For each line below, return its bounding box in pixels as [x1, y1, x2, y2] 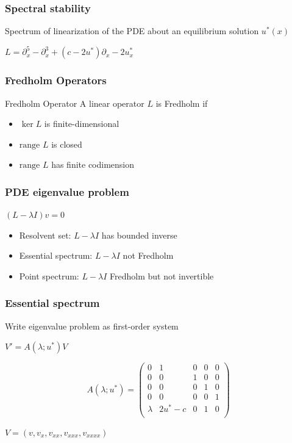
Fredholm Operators [5, 73, 107, 88]
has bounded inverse [101, 228, 177, 241]
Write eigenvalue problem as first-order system [5, 319, 179, 332]
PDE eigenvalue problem [5, 184, 129, 199]
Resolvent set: [19, 228, 71, 241]
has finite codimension [51, 158, 135, 171]
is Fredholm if [155, 96, 208, 109]
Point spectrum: [19, 269, 79, 282]
